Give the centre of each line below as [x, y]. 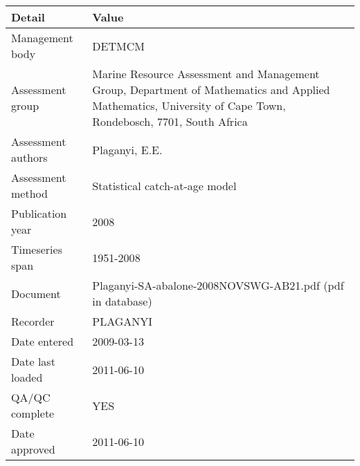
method [29, 193]
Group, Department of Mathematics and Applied [211, 90]
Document [36, 293]
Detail [28, 17]
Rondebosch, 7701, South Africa [170, 121]
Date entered [43, 341]
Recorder [33, 321]
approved [33, 449]
